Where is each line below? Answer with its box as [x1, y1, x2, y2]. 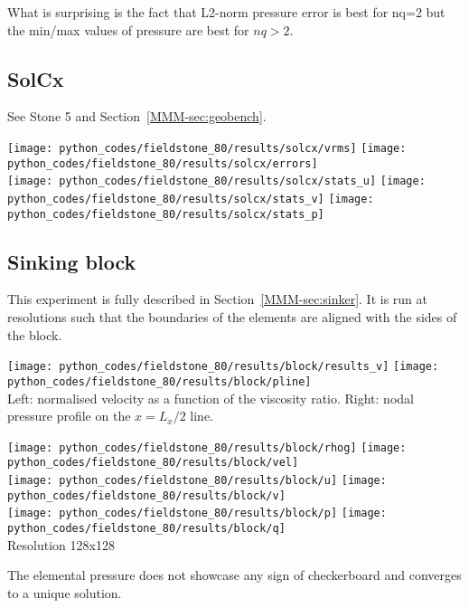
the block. [7, 325, 62, 344]
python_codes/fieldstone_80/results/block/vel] [7, 456, 299, 470]
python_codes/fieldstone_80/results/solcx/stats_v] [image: [7, 192, 374, 205]
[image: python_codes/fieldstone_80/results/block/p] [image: [7, 507, 387, 520]
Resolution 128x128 [7, 535, 115, 554]
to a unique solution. [7, 583, 122, 602]
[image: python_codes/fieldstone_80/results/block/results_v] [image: [7, 360, 439, 374]
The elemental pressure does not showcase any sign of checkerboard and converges [7, 565, 462, 584]
